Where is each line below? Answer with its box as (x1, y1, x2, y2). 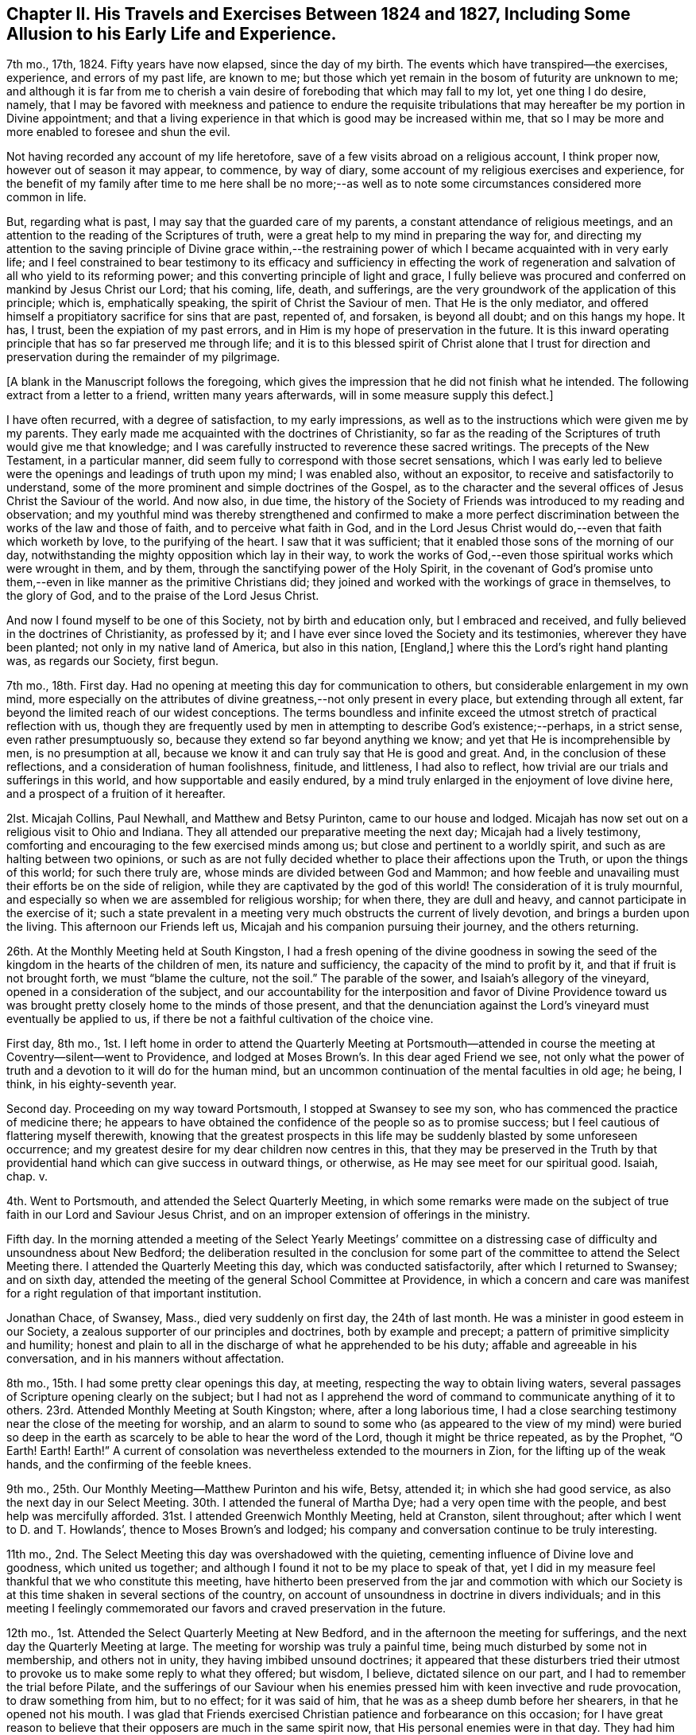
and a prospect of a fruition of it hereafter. (6, 787, 226, 801)
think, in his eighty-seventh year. (6, 1077, 177, 1091)
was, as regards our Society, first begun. (6, 654, 218, 668)
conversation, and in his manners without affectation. (6, 1352, 284, 1366)
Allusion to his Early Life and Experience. (6, 24, 337, 44)
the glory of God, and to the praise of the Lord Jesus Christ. (6, 589, 319, 603)
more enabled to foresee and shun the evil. (6, 125, 230, 139)
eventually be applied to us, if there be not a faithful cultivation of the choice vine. (6, 1012, 434, 1026)
